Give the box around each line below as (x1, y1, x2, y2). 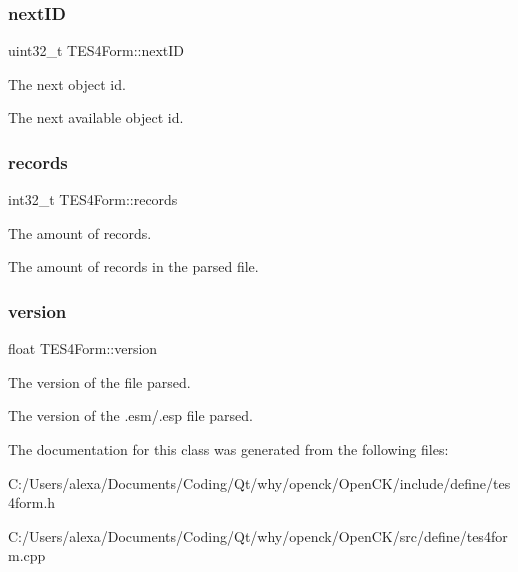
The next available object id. (8, 107, 184, 128)
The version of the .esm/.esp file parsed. (8, 405, 253, 426)
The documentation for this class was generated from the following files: (8, 439, 449, 459)
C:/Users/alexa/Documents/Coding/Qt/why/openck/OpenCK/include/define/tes (8, 472, 511, 493)
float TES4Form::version (8, 338, 158, 359)
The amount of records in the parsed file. (8, 256, 259, 277)
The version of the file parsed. (8, 371, 191, 392)
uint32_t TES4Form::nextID (8, 40, 185, 61)
